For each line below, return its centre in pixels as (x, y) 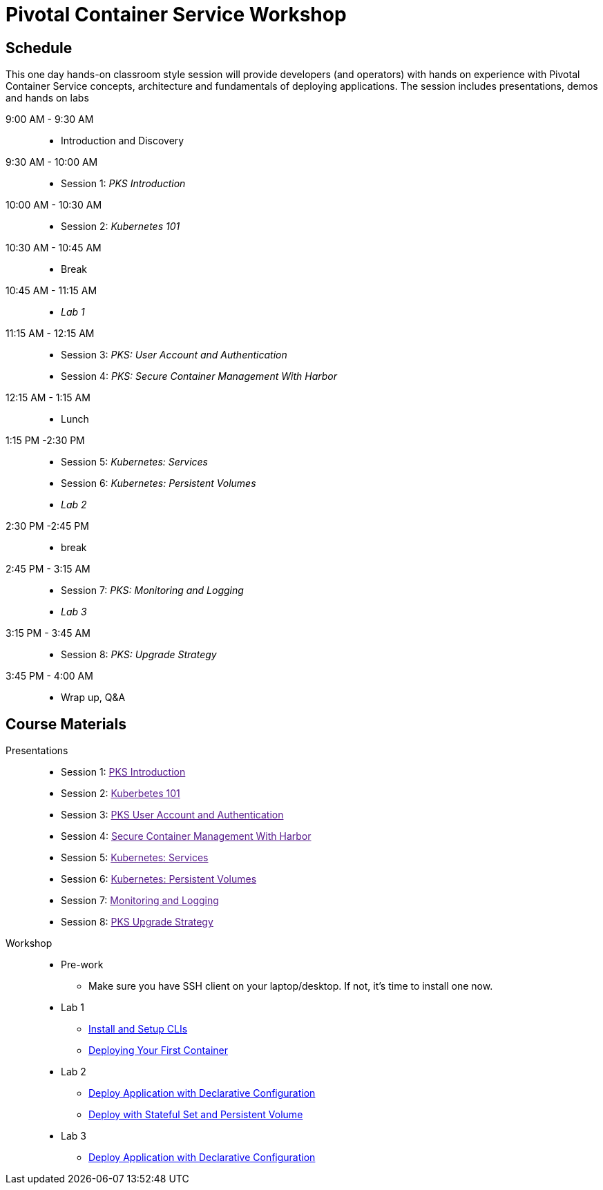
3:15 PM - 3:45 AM (48, 633)
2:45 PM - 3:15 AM (48, 569)
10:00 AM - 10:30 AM (54, 205)
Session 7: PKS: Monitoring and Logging (152, 591)
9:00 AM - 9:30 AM (50, 119)
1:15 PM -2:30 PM (45, 441)
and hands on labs (47, 98)
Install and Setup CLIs (138, 1029)
